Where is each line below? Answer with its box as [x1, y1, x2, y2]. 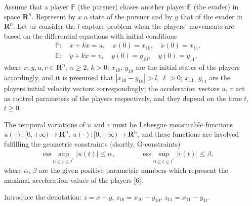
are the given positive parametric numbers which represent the [39, 165, 228, 175]
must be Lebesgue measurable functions [112, 119, 233, 129]
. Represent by [32, 11, 76, 21]
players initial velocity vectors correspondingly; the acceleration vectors [4, 83, 220, 94]
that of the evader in [180, 11, 243, 21]
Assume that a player [4, 1, 69, 11]
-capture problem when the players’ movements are [80, 21, 234, 31]
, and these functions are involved [137, 129, 239, 139]
